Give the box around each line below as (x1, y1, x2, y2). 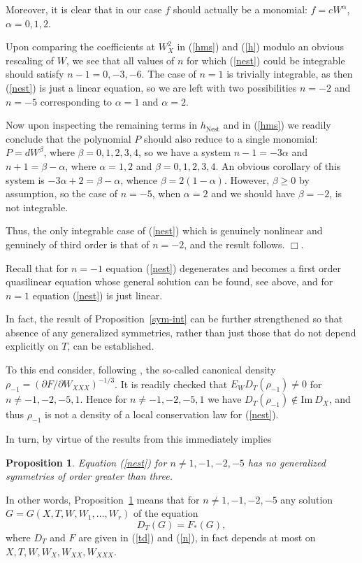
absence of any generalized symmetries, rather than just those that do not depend (6, 325, 356, 339)
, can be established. (67, 338, 154, 353)
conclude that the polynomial (6, 131, 131, 145)
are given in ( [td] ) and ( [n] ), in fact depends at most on (78, 529, 316, 544)
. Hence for (80, 392, 127, 406)
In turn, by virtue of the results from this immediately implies (6, 431, 272, 446)
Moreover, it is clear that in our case (6, 2, 162, 16)
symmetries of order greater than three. (6, 469, 173, 483)
